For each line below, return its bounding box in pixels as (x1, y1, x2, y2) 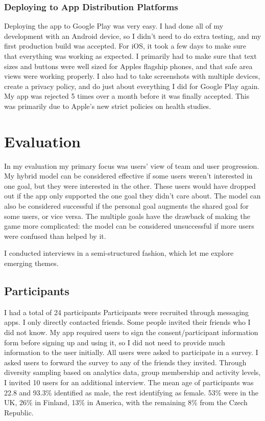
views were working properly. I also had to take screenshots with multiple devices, (4, 71, 260, 81)
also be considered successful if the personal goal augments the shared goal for (4, 201, 249, 211)
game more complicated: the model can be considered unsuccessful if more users (4, 220, 254, 231)
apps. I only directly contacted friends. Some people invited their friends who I (4, 317, 251, 327)
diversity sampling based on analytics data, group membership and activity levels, (4, 367, 261, 378)
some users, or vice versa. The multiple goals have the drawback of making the (4, 210, 250, 221)
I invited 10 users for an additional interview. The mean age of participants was (4, 376, 254, 387)
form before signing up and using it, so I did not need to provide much (4, 337, 225, 347)
